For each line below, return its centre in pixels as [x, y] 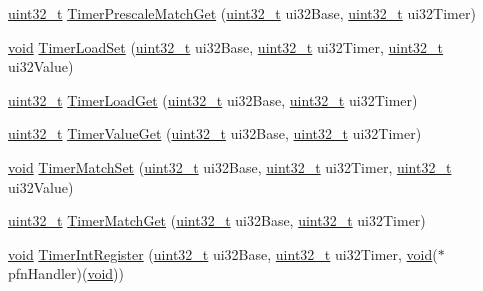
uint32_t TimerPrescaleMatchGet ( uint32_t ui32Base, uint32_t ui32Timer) [242, 13]
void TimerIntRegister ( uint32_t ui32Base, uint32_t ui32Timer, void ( [223, 253]
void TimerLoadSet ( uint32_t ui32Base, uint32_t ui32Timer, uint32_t [226, 46]
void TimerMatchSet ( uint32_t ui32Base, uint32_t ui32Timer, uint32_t [230, 166]
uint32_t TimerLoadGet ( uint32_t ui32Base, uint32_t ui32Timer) [213, 99]
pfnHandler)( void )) [66, 273]
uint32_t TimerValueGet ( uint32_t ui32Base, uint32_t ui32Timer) [215, 133]
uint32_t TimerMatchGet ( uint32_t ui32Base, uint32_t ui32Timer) [217, 220]
